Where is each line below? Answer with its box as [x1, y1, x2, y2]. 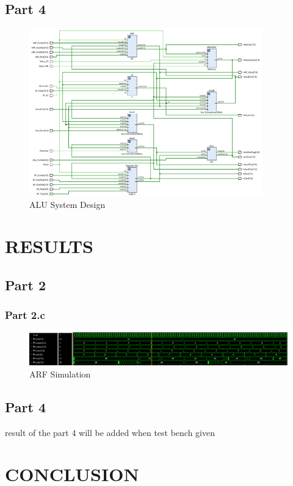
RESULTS [5, 234, 93, 259]
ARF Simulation [29, 367, 91, 380]
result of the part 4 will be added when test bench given [5, 426, 215, 438]
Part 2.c [5, 307, 45, 323]
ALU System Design [29, 198, 106, 210]
